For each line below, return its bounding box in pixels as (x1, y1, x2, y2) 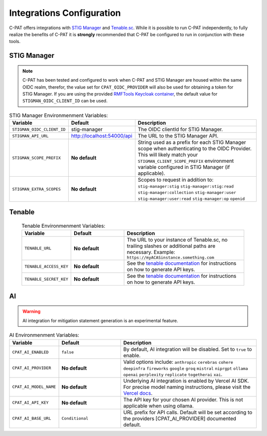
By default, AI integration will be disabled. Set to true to (123, 345, 252, 352)
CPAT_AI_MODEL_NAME (12, 384, 56, 389)
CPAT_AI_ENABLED (12, 349, 49, 355)
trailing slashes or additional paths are (127, 242, 216, 249)
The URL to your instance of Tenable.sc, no (127, 237, 228, 243)
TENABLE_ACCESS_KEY (24, 264, 69, 269)
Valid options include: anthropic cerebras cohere (123, 358, 233, 365)
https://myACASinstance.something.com (127, 255, 215, 260)
